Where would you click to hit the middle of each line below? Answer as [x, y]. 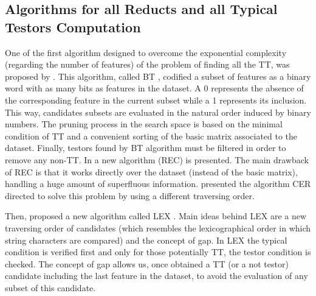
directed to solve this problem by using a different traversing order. [130, 195]
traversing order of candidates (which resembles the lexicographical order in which [158, 227]
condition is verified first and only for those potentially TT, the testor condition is [158, 252]
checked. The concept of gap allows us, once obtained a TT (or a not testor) [147, 263]
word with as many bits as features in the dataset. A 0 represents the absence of [154, 88]
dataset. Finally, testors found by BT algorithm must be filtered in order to [146, 148]
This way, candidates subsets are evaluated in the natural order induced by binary [158, 112]
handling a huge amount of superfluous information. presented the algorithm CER [158, 184]
